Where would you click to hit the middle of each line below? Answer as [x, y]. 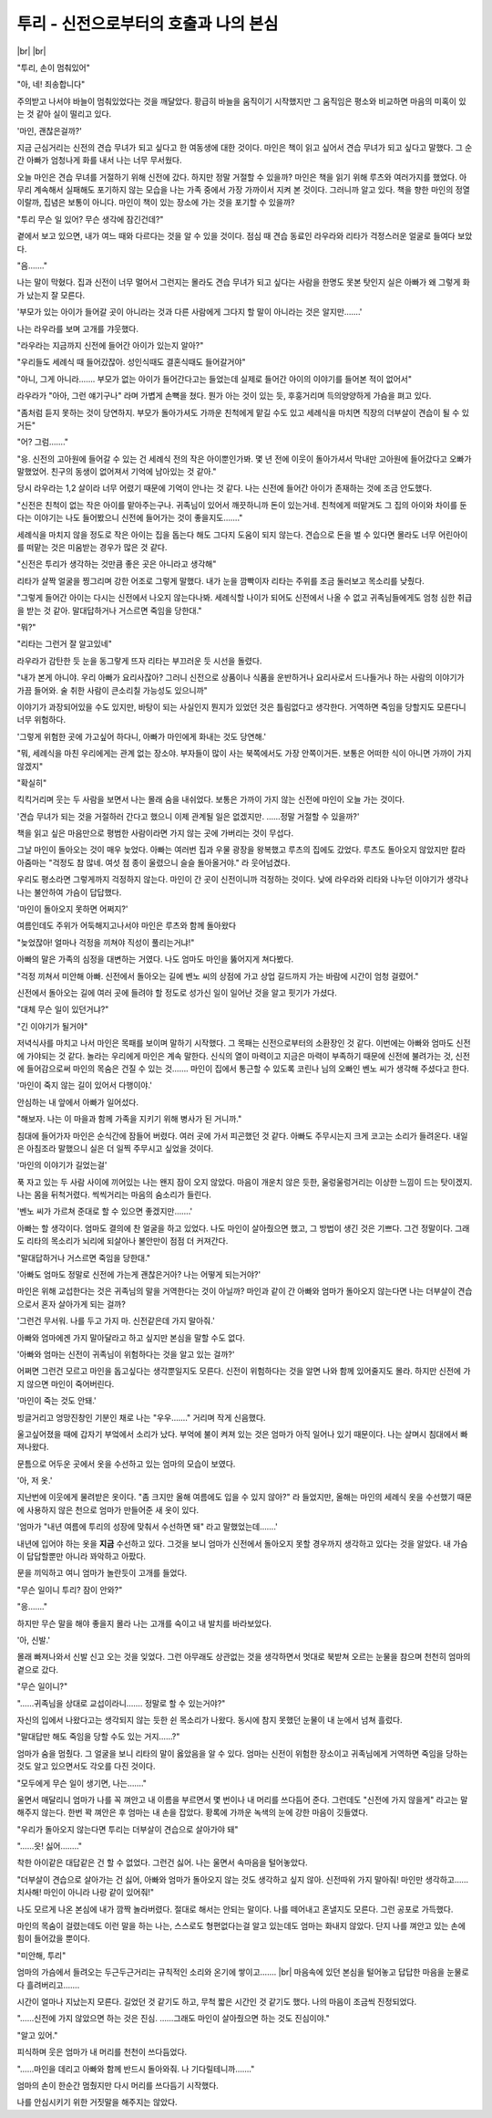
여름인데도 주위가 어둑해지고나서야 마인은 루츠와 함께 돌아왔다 [127, 925]
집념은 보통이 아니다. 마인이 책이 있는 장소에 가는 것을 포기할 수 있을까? [169, 203]
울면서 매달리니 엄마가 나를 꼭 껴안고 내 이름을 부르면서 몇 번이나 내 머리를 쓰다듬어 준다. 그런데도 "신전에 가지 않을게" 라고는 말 [242, 1800]
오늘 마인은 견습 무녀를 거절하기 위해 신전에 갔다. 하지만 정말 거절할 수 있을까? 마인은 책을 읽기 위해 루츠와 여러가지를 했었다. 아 [242, 177]
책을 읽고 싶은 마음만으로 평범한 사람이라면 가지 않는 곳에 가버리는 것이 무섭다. [155, 833]
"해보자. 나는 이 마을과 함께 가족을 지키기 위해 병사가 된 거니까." [129, 1119]
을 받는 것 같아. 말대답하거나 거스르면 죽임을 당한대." [109, 610]
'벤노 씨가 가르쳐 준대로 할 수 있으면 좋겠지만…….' [105, 1211]
